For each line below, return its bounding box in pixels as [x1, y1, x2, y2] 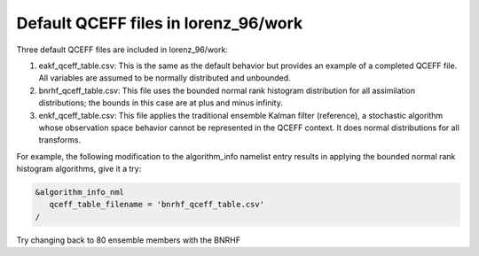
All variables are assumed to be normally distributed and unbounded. [38, 73, 292, 83]
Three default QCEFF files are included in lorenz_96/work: [16, 44, 228, 55]
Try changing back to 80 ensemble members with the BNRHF [16, 235, 241, 245]
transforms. [38, 135, 82, 145]
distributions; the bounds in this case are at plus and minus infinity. [38, 97, 283, 108]
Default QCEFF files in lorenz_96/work [16, 13, 303, 33]
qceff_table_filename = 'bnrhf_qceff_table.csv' [49, 199, 265, 210]
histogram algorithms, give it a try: [16, 164, 142, 175]
